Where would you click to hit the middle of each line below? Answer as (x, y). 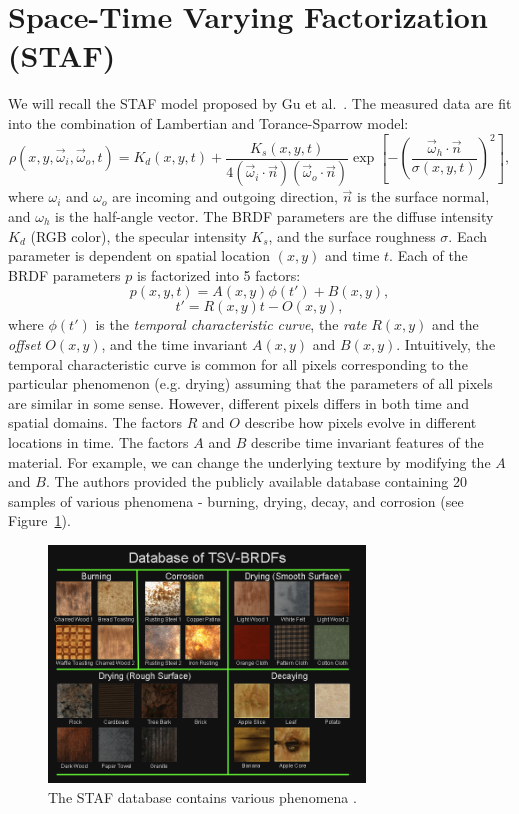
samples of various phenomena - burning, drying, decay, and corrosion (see (236, 500)
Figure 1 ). (39, 520)
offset (24, 344)
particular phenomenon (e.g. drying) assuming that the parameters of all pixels (250, 383)
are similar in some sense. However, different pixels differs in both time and (239, 402)
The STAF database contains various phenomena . (202, 797)
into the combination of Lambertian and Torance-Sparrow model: (208, 122)
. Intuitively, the (446, 344)
